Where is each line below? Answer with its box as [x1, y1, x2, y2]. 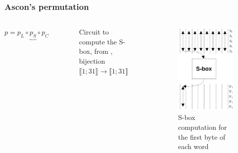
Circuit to [79, 27, 109, 37]
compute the [79, 36, 117, 46]
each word [178, 141, 209, 152]
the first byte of [178, 131, 226, 142]
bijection [79, 56, 105, 66]
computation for [178, 121, 227, 132]
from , [94, 46, 113, 56]
